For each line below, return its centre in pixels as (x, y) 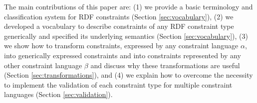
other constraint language (43, 65)
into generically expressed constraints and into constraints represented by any (123, 55)
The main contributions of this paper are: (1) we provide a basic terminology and (128, 6)
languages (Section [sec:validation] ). (58, 94)
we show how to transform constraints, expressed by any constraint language (121, 46)
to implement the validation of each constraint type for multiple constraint (118, 84)
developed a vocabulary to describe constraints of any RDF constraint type (119, 26)
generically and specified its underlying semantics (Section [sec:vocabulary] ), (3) (126, 36)
